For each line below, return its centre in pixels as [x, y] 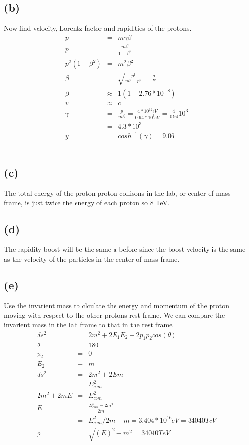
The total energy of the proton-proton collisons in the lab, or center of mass [117, 193]
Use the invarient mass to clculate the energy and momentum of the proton [116, 305]
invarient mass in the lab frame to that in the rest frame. [89, 324]
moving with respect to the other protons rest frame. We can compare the [115, 315]
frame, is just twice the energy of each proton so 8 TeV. [87, 202]
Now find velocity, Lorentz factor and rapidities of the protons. [98, 28]
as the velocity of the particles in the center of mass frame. [92, 258]
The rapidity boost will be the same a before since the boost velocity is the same [125, 249]
